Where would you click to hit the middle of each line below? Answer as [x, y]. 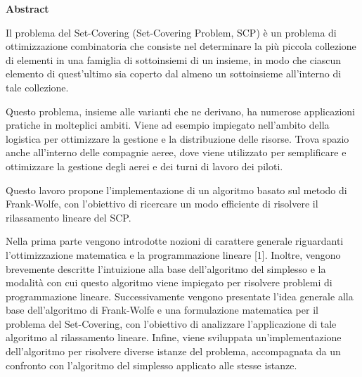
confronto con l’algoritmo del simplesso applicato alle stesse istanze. [151, 365]
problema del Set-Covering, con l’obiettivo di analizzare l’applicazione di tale [171, 323]
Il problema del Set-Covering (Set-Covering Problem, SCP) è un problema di [171, 32]
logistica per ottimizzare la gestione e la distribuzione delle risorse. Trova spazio [177, 138]
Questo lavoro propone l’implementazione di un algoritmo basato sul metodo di [176, 190]
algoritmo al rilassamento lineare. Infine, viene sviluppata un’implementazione [174, 337]
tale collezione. [37, 87]
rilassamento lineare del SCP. [69, 217]
